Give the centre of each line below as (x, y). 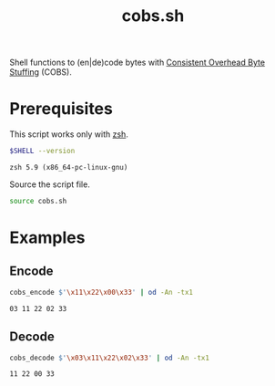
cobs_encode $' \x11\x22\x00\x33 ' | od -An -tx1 (102, 292)
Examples (47, 238)
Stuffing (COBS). (41, 72)
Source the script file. (50, 184)
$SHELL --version (42, 151)
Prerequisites (61, 109)
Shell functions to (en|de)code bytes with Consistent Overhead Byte (137, 63)
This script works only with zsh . (69, 134)
